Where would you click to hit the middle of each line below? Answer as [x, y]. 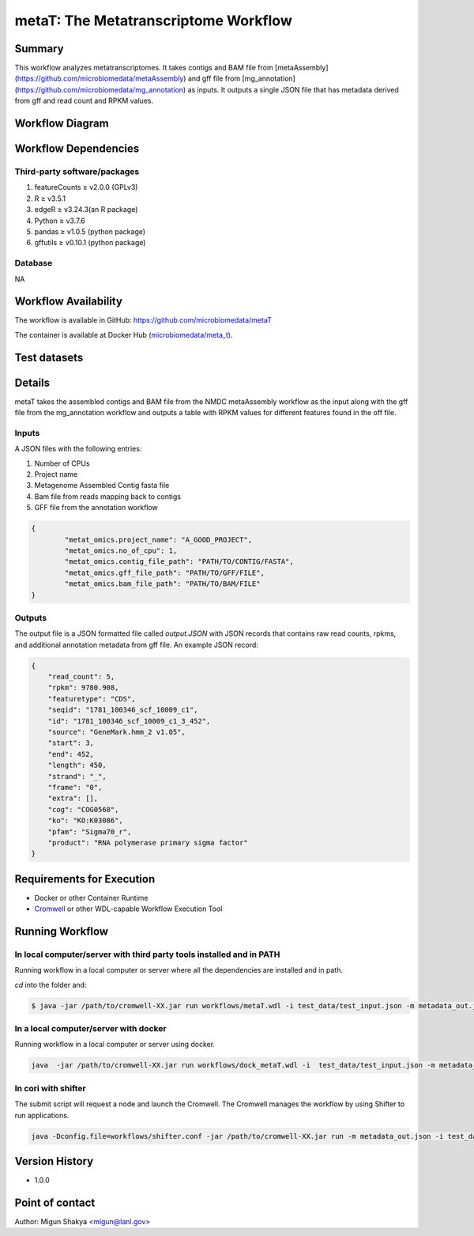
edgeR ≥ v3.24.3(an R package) [86, 210]
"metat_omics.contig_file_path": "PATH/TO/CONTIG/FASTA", [179, 562]
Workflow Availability [68, 302]
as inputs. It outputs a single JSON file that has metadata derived [293, 89]
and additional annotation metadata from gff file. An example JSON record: [136, 644]
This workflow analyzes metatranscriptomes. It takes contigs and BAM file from [144, 68]
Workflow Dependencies [77, 149]
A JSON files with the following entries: [78, 449]
